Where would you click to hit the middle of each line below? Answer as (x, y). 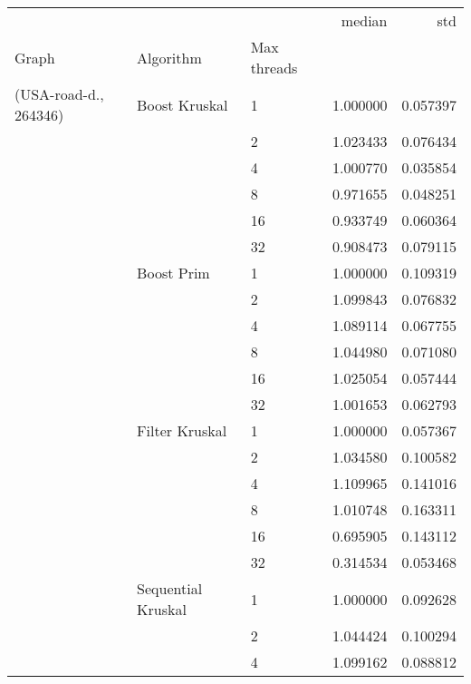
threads (274, 68)
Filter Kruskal (182, 430)
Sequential (170, 588)
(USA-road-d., (59, 94)
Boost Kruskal (183, 104)
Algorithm (169, 57)
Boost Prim (173, 273)
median (364, 20)
